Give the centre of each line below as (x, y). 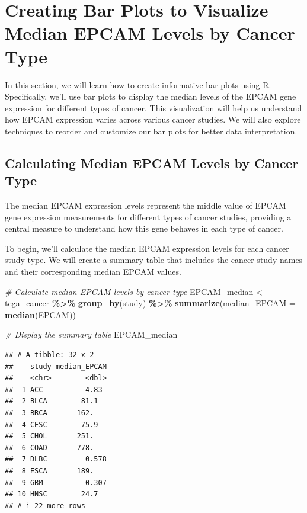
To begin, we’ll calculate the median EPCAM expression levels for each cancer (147, 248)
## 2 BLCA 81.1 (52, 401)
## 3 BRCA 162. (49, 413)
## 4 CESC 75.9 (52, 424)
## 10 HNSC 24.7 (52, 494)
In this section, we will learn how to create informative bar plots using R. (138, 84)
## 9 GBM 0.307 (56, 482)
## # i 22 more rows (45, 506)
